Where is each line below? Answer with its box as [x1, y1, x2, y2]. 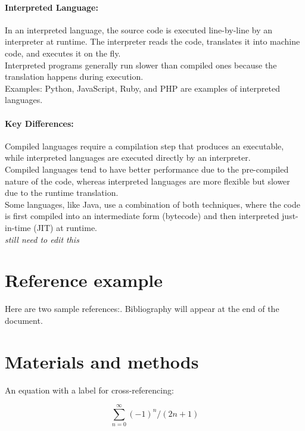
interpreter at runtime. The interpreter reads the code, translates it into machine [5, 35, 300, 48]
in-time [5, 221, 31, 233]
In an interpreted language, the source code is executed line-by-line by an [5, 23, 273, 36]
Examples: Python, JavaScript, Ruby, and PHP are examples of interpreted [5, 82, 280, 94]
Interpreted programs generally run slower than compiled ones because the [5, 58, 277, 71]
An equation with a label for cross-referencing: [5, 383, 174, 396]
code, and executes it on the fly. [5, 46, 121, 59]
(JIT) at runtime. [33, 221, 98, 233]
